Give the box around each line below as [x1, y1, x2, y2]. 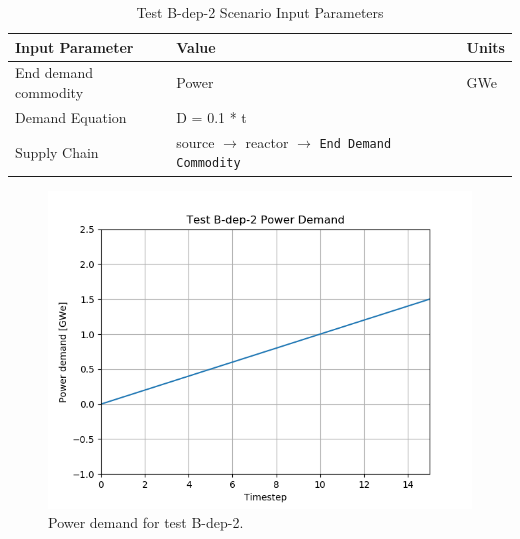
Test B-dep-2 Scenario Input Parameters [136, 2, 384, 22]
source [176, 131, 215, 152]
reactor [245, 131, 289, 152]
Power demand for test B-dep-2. [48, 512, 244, 533]
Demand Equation [15, 106, 127, 127]
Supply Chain [15, 141, 99, 162]
